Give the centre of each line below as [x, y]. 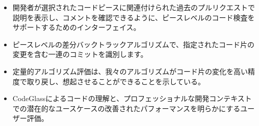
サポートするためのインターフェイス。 [76, 27]
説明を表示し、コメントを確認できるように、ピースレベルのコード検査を [134, 17]
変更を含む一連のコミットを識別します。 [80, 54]
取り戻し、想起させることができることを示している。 [116, 81]
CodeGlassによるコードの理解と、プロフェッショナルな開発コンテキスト [132, 98]
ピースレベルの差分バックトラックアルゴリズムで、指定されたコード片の [134, 44]
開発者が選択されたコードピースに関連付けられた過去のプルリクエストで [134, 7]
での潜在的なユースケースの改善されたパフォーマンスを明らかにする [126, 108]
